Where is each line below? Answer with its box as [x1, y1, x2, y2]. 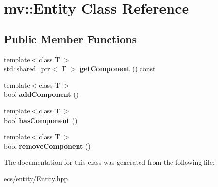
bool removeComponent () [4, 140, 91, 151]
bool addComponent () [4, 89, 79, 99]
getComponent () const [79, 63, 156, 74]
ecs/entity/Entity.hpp [4, 173, 68, 183]
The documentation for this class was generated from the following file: [4, 157, 215, 167]
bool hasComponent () [4, 115, 78, 125]
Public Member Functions [4, 31, 137, 46]
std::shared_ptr [4, 63, 50, 74]
